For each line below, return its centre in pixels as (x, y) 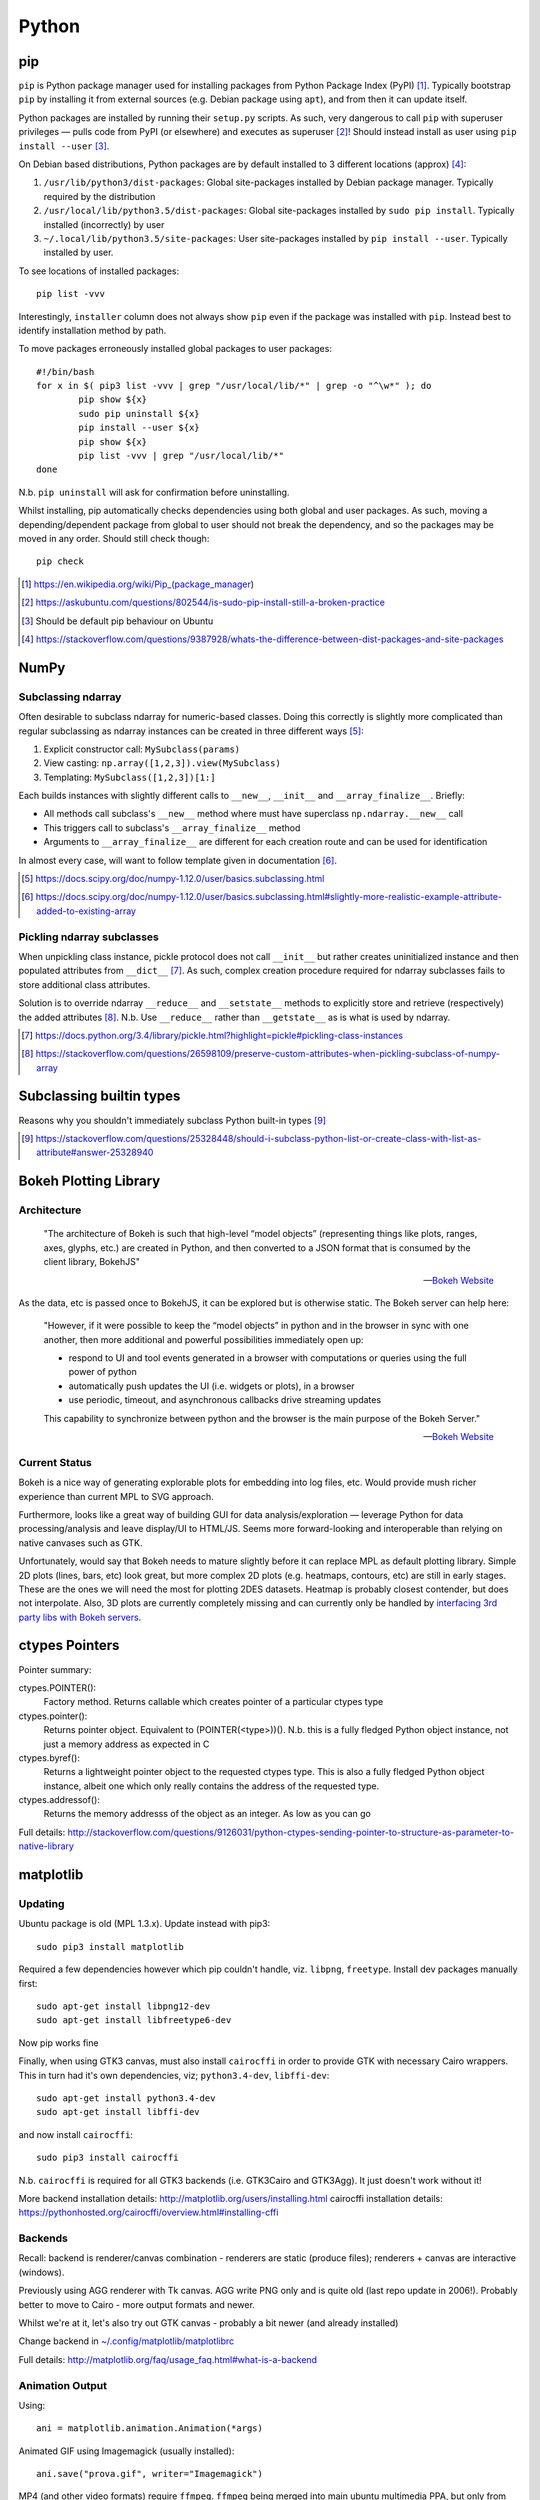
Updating (41, 1904)
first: (28, 1983)
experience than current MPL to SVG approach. (116, 1496)
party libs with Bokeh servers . (80, 1617)
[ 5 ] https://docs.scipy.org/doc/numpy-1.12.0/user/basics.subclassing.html (173, 879)
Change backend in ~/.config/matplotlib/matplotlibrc (126, 2341)
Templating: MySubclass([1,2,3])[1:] (129, 777)
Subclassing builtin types (99, 1096)
